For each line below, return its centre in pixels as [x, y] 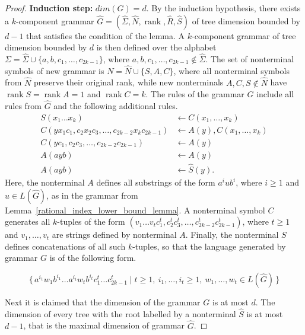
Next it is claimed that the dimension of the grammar [103, 301]
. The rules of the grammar [195, 94]
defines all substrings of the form [156, 182]
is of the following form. [93, 258]
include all [275, 94]
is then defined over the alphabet [156, 47]
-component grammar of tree [244, 35]
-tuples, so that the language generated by [209, 246]
